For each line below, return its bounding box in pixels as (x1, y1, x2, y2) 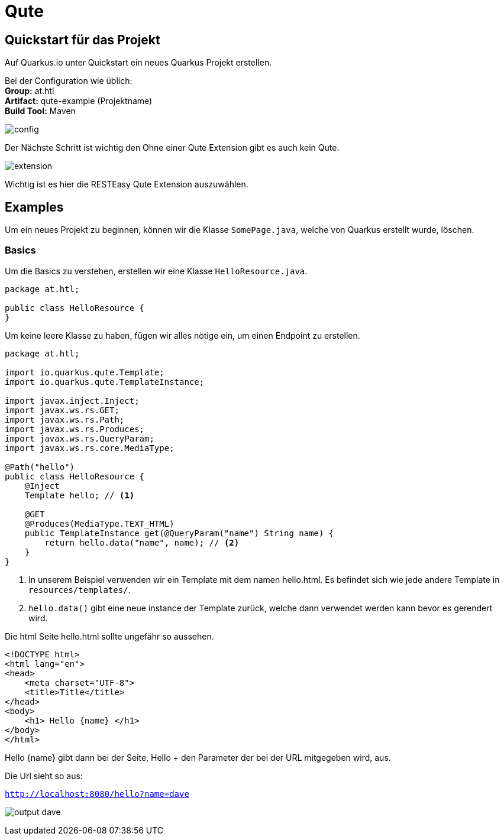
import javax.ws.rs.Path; (5, 414, 125, 424)
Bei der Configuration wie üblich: (5, 76, 133, 86)
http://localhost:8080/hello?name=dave (5, 789, 189, 799)
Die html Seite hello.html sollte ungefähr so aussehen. (5, 631, 214, 641)
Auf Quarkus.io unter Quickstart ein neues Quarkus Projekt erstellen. (5, 57, 272, 68)
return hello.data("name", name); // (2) (44, 537, 240, 547)
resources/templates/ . (28, 584, 131, 595)
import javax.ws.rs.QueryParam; (5, 433, 154, 443)
